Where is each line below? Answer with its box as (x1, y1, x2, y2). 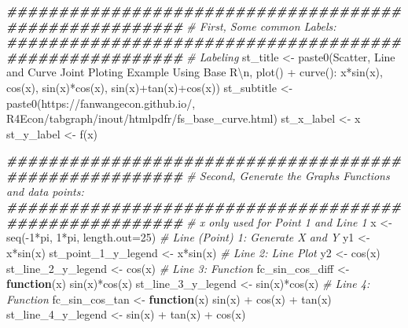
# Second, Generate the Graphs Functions (186, 167, 390, 183)
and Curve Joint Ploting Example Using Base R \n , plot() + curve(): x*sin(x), (6, 64, 383, 80)
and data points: (6, 182, 84, 199)
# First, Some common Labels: (186, 17, 336, 34)
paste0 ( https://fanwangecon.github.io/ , (6, 94, 196, 111)
